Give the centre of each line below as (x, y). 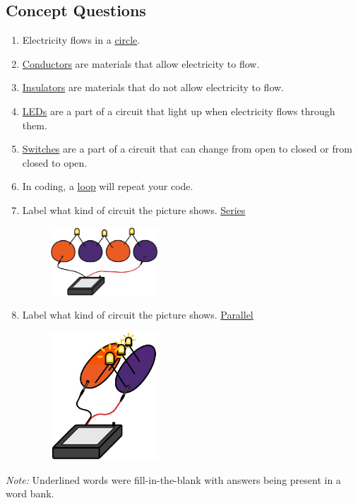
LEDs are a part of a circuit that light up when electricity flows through (179, 111)
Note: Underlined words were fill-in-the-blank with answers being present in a (173, 479)
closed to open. (55, 162)
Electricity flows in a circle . (81, 40)
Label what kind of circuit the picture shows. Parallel (138, 315)
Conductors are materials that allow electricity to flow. (141, 63)
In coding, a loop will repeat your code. (108, 186)
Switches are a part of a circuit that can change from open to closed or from (187, 149)
